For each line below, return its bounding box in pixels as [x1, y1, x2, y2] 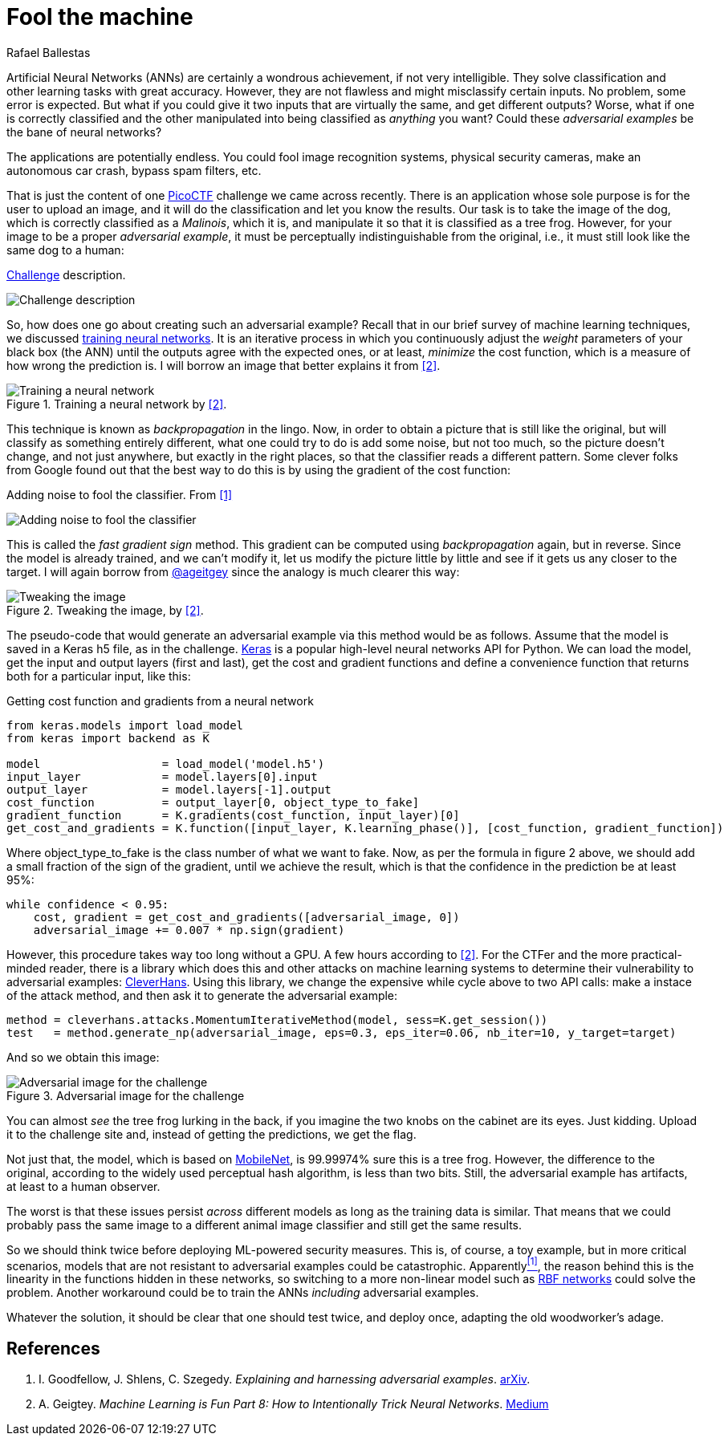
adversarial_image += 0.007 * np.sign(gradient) [33, 923, 345, 936]
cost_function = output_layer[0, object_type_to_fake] [6, 795, 420, 809]
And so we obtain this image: [6, 1050, 160, 1064]
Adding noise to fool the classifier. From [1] [6, 487, 233, 502]
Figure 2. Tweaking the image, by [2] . [6, 603, 204, 617]
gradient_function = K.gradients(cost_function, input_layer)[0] [6, 808, 460, 822]
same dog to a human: [6, 242, 124, 257]
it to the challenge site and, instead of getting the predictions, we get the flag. [6, 1127, 417, 1141]
